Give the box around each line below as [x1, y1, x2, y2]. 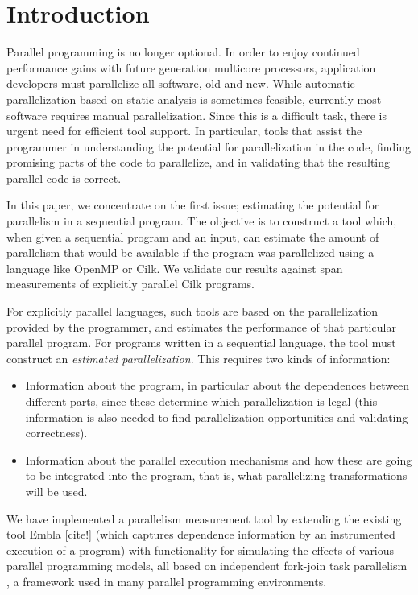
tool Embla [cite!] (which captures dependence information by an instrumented [6, 526, 395, 543]
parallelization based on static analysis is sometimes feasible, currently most [6, 90, 382, 107]
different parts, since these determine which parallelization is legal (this [25, 393, 378, 409]
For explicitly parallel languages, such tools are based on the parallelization [6, 303, 379, 320]
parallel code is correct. [6, 169, 122, 186]
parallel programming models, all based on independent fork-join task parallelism [6, 557, 408, 574]
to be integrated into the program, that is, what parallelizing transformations [25, 467, 408, 484]
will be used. [25, 482, 88, 499]
